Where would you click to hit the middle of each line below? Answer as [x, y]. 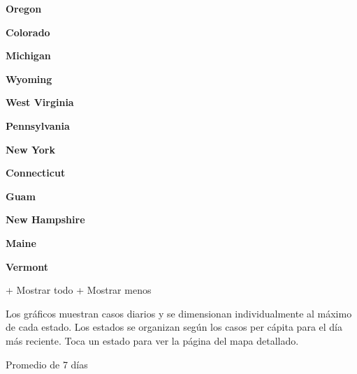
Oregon [24, 8]
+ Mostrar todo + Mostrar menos [79, 290]
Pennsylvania [38, 125]
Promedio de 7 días [47, 364]
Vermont [27, 266]
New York [30, 149]
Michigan [28, 55]
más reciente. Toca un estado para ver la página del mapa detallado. [152, 340]
